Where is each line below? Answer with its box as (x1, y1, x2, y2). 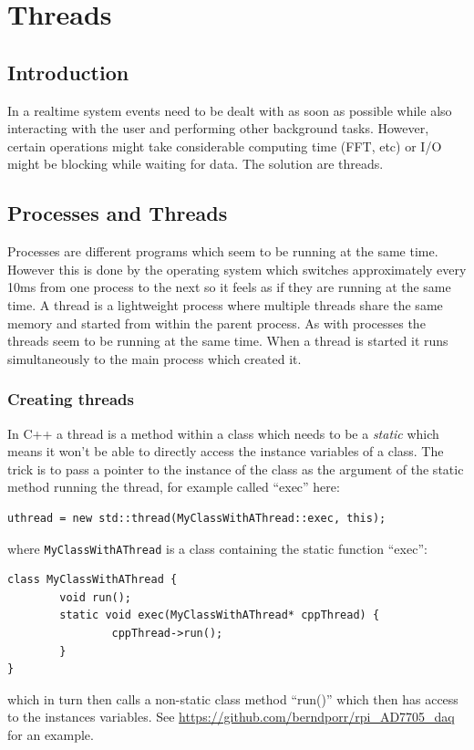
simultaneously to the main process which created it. (7, 349, 302, 368)
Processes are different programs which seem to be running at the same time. (7, 242, 438, 261)
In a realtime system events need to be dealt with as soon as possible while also (7, 100, 452, 120)
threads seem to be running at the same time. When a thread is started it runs (7, 331, 448, 350)
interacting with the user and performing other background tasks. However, (7, 119, 429, 138)
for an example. (7, 724, 94, 744)
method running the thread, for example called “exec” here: (7, 477, 340, 496)
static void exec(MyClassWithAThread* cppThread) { (59, 609, 380, 622)
